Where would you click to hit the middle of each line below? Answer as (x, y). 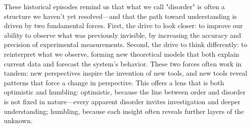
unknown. (18, 120)
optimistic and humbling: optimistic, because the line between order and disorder (125, 92)
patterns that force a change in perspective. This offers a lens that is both (114, 82)
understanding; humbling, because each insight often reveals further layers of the (124, 111)
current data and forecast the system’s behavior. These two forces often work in (123, 63)
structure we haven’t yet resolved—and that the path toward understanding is (120, 16)
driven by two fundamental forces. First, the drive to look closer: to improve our (124, 25)
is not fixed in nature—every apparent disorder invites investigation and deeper (122, 101)
